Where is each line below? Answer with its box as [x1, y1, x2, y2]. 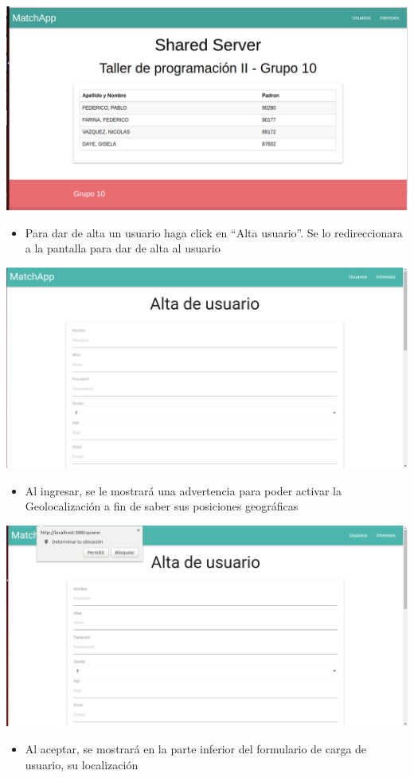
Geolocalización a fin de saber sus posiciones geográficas [25, 498, 299, 514]
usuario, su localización [25, 756, 139, 772]
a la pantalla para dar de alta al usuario [25, 240, 221, 256]
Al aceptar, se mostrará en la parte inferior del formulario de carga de [25, 741, 367, 757]
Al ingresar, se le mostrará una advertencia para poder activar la [25, 482, 342, 498]
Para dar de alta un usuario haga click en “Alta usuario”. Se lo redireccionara [25, 224, 403, 240]
